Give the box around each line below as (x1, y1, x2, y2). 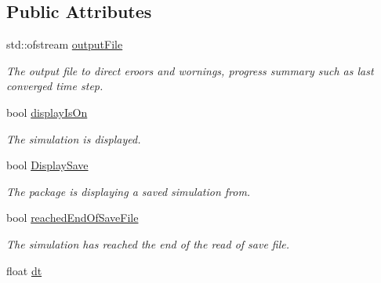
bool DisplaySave (6, 157, 89, 173)
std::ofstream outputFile (6, 36, 123, 53)
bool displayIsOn (6, 103, 88, 120)
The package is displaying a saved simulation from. (6, 183, 251, 199)
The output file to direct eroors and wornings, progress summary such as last (6, 62, 374, 78)
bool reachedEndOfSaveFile (6, 209, 139, 226)
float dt (6, 262, 42, 278)
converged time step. (6, 78, 103, 94)
